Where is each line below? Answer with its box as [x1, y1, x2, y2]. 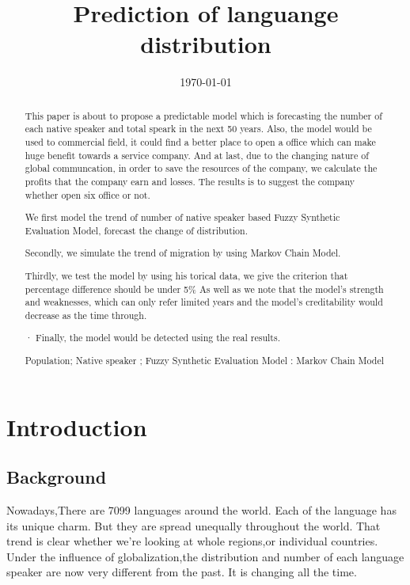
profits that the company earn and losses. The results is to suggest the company [25, 174, 355, 188]
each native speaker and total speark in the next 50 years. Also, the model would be [25, 122, 372, 135]
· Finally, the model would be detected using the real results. [25, 331, 280, 344]
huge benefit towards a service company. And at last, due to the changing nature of [25, 148, 369, 161]
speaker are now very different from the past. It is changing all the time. [6, 564, 357, 580]
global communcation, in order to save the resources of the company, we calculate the [25, 161, 378, 175]
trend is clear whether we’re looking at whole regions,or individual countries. [6, 533, 378, 549]
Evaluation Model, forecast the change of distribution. [25, 223, 248, 237]
